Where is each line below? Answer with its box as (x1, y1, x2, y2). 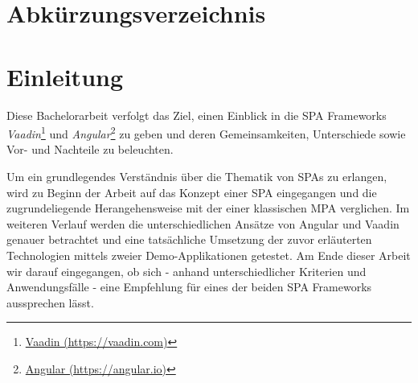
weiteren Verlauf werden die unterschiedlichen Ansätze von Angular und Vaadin (6, 215, 400, 232)
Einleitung (6, 60, 124, 93)
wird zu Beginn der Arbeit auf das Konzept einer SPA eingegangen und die (6, 183, 377, 200)
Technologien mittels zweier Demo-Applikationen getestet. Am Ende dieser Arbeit (6, 246, 411, 263)
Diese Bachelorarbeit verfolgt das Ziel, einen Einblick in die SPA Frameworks (6, 106, 387, 123)
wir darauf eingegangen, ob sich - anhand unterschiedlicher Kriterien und (6, 262, 367, 279)
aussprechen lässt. (6, 294, 94, 311)
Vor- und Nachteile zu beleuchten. (6, 141, 174, 158)
